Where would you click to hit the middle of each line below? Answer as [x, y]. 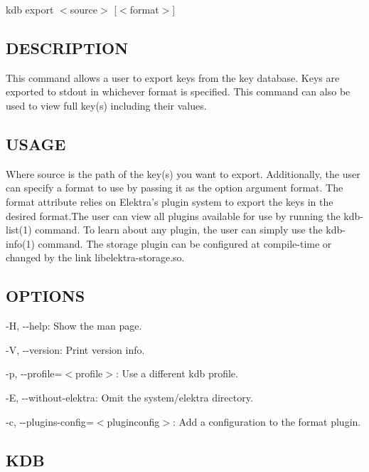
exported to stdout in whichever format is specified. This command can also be [178, 91]
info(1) [20, 243]
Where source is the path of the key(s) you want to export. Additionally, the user [183, 173]
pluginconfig [133, 421]
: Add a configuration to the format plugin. [267, 421]
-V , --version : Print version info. [75, 349]
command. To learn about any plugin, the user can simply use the [179, 230]
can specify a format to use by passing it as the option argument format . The [175, 188]
